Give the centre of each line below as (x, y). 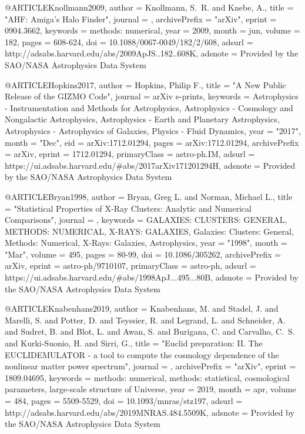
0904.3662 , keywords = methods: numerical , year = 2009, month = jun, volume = (152, 30)
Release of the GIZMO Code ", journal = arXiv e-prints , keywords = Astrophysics (152, 96)
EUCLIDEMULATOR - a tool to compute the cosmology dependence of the (142, 354)
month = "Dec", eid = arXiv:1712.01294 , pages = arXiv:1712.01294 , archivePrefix (152, 142)
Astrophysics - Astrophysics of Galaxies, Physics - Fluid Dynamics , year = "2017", (153, 130)
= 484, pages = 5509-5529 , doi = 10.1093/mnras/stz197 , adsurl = (124, 400)
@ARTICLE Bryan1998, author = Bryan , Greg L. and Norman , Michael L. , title (149, 196)
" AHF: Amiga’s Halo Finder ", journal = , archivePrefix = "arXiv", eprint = (141, 19)
